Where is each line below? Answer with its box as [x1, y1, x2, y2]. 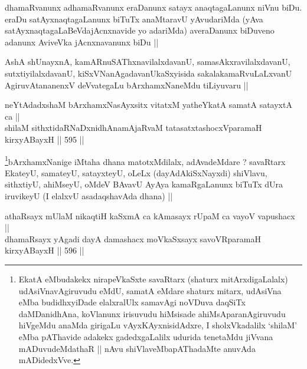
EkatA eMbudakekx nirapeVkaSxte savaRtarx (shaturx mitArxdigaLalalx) [18, 272, 288, 285]
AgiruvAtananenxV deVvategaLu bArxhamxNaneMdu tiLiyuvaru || [5, 78, 249, 91]
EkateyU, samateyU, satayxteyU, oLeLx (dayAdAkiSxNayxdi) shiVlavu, [5, 166, 267, 179]
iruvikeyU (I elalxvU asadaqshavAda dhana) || [5, 189, 173, 202]
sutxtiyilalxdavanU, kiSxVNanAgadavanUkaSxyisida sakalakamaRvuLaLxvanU [5, 67, 292, 79]
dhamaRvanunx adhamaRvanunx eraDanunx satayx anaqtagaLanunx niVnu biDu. [5, 1, 302, 13]
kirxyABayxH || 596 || [5, 244, 84, 256]
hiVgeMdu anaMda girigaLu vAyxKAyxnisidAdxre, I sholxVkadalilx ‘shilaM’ [18, 319, 297, 331]
